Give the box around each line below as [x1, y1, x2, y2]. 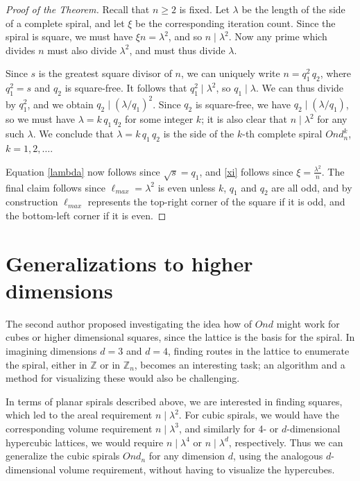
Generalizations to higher [6, 248, 253, 277]
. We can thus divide [255, 81, 344, 95]
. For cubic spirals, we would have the [178, 407, 339, 422]
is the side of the [163, 126, 234, 141]
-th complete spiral [242, 126, 323, 141]
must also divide [47, 42, 117, 57]
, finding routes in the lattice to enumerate [168, 343, 350, 357]
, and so [168, 29, 203, 44]
